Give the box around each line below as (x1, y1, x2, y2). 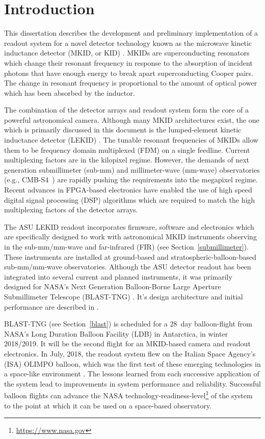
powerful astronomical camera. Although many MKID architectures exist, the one (4, 114, 259, 125)
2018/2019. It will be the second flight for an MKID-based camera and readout (4, 338, 251, 349)
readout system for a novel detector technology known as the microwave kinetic (4, 37, 252, 48)
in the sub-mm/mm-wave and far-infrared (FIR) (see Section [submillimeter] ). (4, 241, 249, 252)
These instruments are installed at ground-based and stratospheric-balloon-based (4, 251, 256, 262)
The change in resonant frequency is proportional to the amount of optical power (4, 77, 257, 88)
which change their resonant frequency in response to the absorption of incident (4, 57, 253, 68)
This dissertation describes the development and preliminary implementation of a (4, 28, 258, 38)
